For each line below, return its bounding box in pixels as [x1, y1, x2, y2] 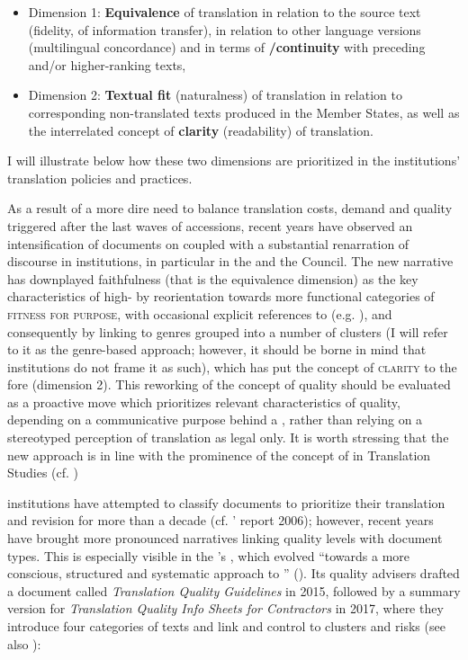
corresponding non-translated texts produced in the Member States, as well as [28, 103, 460, 121]
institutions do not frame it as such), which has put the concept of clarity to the [7, 357, 457, 376]
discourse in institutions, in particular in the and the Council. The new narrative [7, 252, 454, 271]
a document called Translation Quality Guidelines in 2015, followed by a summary [7, 581, 461, 600]
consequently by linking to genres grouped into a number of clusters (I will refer [7, 322, 448, 341]
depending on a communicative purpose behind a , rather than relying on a [7, 410, 423, 429]
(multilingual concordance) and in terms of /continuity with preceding [28, 38, 426, 57]
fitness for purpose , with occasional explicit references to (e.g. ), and [7, 304, 392, 323]
